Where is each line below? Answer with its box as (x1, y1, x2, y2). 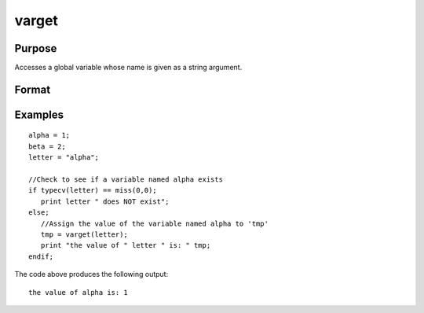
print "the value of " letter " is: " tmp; (40, 241, 211, 250)
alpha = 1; (28, 131, 71, 140)
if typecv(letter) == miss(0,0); (28, 186, 157, 195)
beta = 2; (28, 142, 66, 151)
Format (14, 83, 51, 96)
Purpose (14, 42, 57, 55)
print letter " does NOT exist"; (40, 197, 170, 206)
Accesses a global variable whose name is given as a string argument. (14, 63, 243, 72)
